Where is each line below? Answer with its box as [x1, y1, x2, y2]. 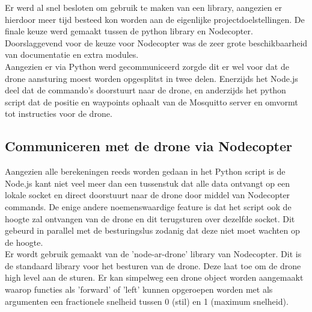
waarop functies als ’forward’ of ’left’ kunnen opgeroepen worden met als [5, 283, 273, 296]
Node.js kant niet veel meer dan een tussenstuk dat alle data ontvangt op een [5, 176, 290, 189]
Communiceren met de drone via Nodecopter [5, 137, 293, 155]
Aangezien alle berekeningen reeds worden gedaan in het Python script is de [5, 165, 286, 178]
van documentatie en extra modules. [5, 48, 139, 61]
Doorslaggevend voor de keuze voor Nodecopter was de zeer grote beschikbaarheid [5, 36, 308, 49]
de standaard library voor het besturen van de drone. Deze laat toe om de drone [5, 259, 301, 272]
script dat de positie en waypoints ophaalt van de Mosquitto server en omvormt [5, 95, 298, 108]
